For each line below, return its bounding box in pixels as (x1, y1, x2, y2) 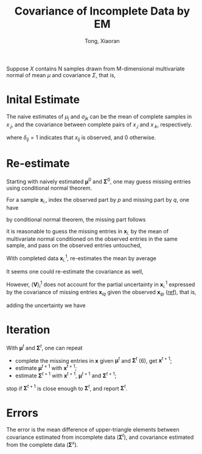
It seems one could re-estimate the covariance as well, (6, 267, 144, 275)
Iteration (6, 323, 50, 337)
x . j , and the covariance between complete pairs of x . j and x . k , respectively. (6, 120, 193, 129)
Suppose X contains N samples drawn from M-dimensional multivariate (6, 65, 186, 72)
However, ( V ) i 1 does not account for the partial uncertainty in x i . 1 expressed (6, 280, 195, 289)
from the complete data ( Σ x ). (6, 439, 78, 448)
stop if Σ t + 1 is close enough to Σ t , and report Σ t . (6, 383, 128, 392)
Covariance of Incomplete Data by (14, 4, 190, 18)
